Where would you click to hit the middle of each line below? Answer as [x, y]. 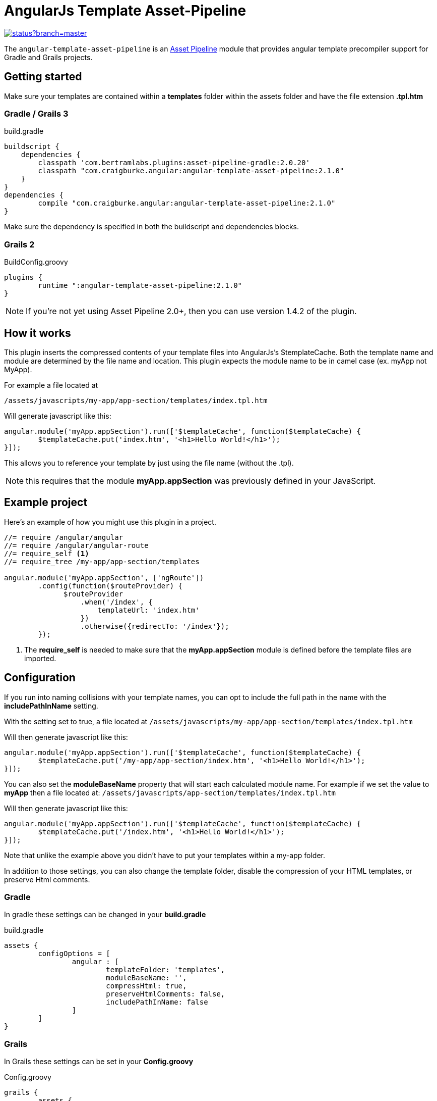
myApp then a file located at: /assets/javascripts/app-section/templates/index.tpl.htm [170, 792]
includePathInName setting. [51, 706]
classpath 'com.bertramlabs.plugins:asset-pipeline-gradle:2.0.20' [174, 163]
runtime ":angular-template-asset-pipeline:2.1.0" [140, 286]
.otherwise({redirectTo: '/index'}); [155, 626]
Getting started [43, 77]
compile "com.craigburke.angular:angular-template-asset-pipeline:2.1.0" [187, 203]
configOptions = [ [74, 954]
